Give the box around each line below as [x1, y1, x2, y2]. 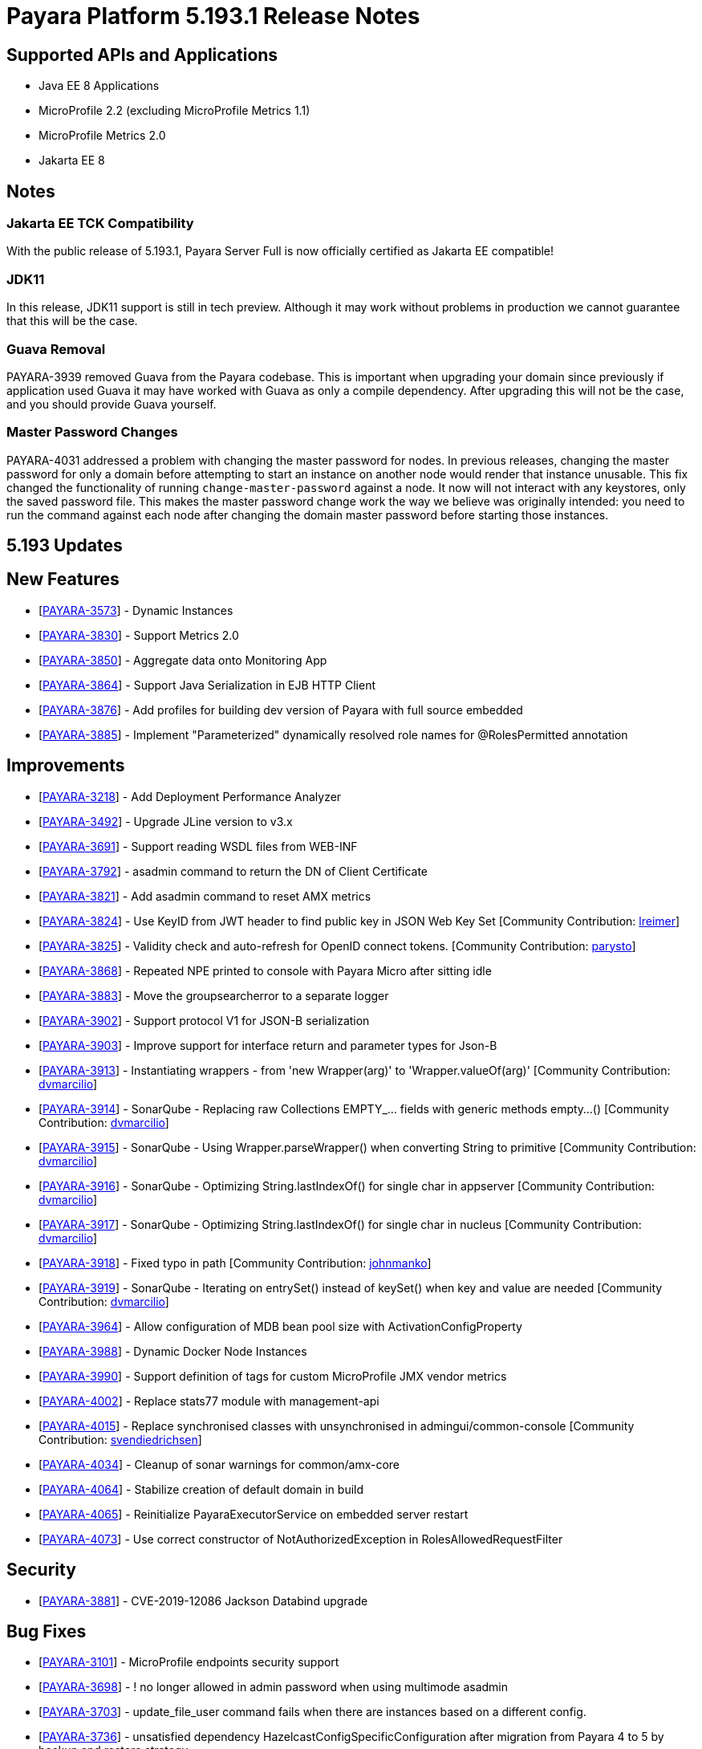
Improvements [6, 755, 125, 776]
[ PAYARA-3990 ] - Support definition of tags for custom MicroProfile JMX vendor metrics [39, 1369, 507, 1383]
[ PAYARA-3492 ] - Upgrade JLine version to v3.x [39, 814, 293, 828]
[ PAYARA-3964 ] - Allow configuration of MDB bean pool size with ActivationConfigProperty [39, 1319, 522, 1333]
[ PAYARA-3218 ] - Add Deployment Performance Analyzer [39, 789, 342, 803]
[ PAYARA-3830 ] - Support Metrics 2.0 [39, 628, 239, 642]
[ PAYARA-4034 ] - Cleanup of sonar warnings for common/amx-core [39, 1457, 400, 1471]
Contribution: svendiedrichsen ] [39, 1432, 202, 1446]
